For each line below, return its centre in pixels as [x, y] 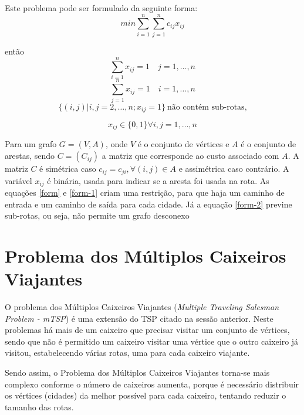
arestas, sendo [30, 156]
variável [18, 180]
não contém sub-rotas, [207, 107]
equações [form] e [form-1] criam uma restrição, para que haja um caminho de [145, 192]
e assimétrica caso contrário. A [234, 169]
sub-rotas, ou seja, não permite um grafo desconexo [97, 215]
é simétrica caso [68, 169]
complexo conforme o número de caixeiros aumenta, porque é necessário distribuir [152, 384]
